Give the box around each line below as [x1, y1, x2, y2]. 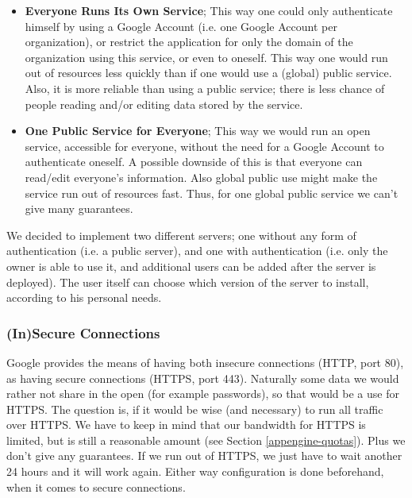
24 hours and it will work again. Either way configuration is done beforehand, [6, 463, 384, 480]
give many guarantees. [25, 200, 133, 217]
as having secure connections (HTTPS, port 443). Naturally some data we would [6, 369, 399, 386]
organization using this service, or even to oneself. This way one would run [25, 48, 388, 65]
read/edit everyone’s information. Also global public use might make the [25, 168, 378, 185]
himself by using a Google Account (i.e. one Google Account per [25, 17, 337, 34]
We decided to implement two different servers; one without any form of [6, 226, 356, 243]
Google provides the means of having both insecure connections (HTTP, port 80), [6, 353, 404, 370]
